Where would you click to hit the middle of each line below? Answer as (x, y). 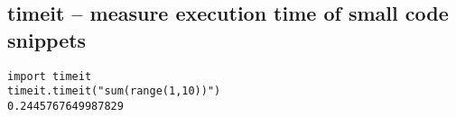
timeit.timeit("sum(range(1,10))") (114, 91)
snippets (47, 39)
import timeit (50, 76)
